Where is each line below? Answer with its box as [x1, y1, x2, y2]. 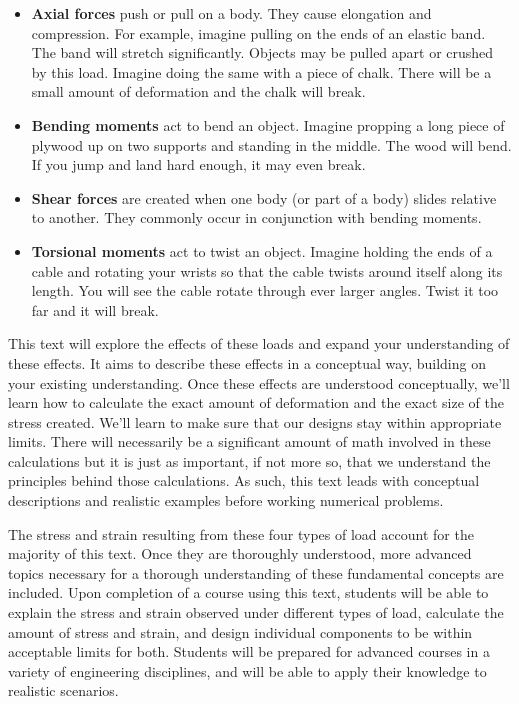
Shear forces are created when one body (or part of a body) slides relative [31, 187, 497, 208]
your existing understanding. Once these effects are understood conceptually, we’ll [8, 372, 510, 393]
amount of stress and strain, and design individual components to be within [8, 621, 473, 642]
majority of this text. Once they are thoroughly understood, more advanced [8, 543, 472, 564]
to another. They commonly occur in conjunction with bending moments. [31, 207, 482, 228]
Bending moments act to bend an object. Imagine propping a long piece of [31, 114, 505, 135]
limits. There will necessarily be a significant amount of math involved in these [8, 431, 491, 452]
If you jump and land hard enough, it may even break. [31, 154, 366, 175]
